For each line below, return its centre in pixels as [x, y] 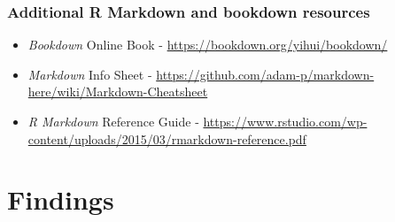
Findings [61, 199]
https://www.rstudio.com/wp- [285, 121]
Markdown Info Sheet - [90, 74]
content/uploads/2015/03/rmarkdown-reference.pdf [167, 138]
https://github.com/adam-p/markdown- [265, 74]
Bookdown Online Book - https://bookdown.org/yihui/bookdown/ [208, 45]
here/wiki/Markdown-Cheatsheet [118, 92]
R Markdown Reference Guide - [113, 121]
